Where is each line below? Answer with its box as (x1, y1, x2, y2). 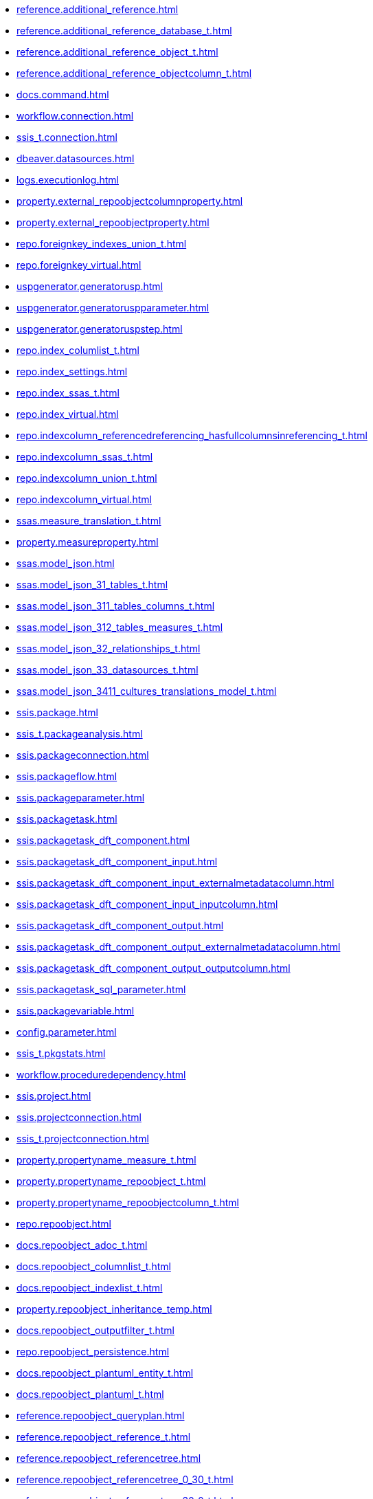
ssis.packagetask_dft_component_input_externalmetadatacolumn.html (16, 877, 335, 889)
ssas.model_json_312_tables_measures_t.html (16, 621, 223, 633)
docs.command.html (16, 89, 109, 100)
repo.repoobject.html (16, 1218, 112, 1230)
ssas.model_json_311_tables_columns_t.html (16, 600, 215, 612)
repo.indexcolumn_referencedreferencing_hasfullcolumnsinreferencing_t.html (16, 430, 368, 441)
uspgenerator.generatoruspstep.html (16, 323, 183, 335)
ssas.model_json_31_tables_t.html (16, 579, 168, 590)
